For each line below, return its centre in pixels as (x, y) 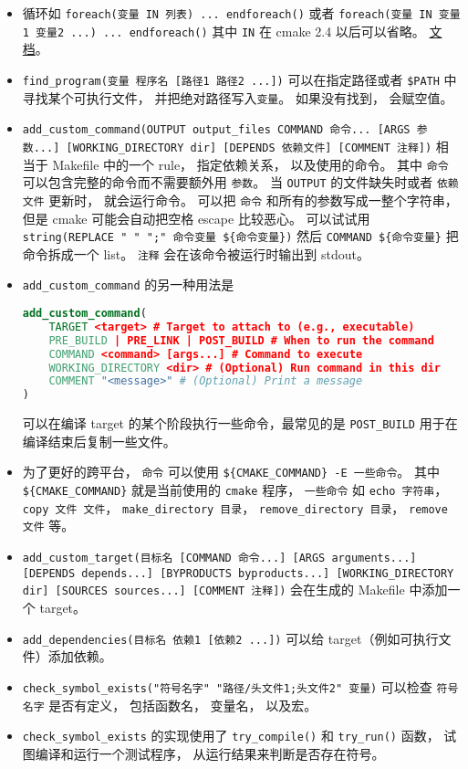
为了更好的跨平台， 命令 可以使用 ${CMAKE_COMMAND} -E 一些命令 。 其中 (231, 472)
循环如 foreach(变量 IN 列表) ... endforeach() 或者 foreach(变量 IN (227, 13)
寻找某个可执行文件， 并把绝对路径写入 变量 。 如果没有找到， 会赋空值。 (238, 97)
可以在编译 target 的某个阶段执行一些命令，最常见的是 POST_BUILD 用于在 (240, 423)
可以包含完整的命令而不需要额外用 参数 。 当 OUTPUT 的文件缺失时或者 (228, 182)
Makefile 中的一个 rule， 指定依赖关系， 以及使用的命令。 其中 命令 (250, 164)
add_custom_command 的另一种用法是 (128, 284)
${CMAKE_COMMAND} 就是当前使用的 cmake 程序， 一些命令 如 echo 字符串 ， (235, 490)
